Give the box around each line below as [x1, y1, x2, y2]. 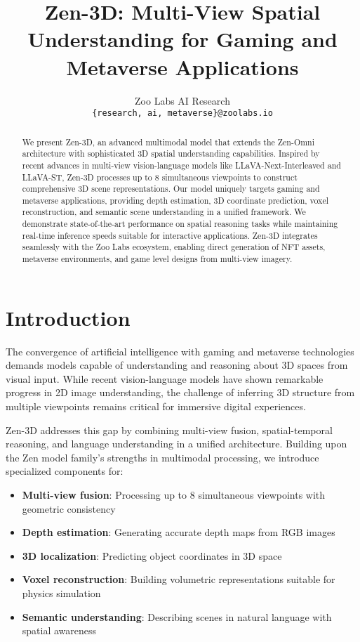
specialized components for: [6, 464, 124, 478]
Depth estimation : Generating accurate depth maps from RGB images [22, 525, 335, 539]
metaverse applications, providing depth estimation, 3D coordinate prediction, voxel [22, 194, 328, 206]
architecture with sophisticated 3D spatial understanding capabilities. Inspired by [22, 148, 320, 159]
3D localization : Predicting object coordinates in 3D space [22, 548, 282, 563]
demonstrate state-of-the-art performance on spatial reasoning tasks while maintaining [22, 218, 338, 230]
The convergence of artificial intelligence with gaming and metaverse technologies [6, 343, 354, 358]
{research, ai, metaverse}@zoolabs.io [92, 108, 273, 119]
